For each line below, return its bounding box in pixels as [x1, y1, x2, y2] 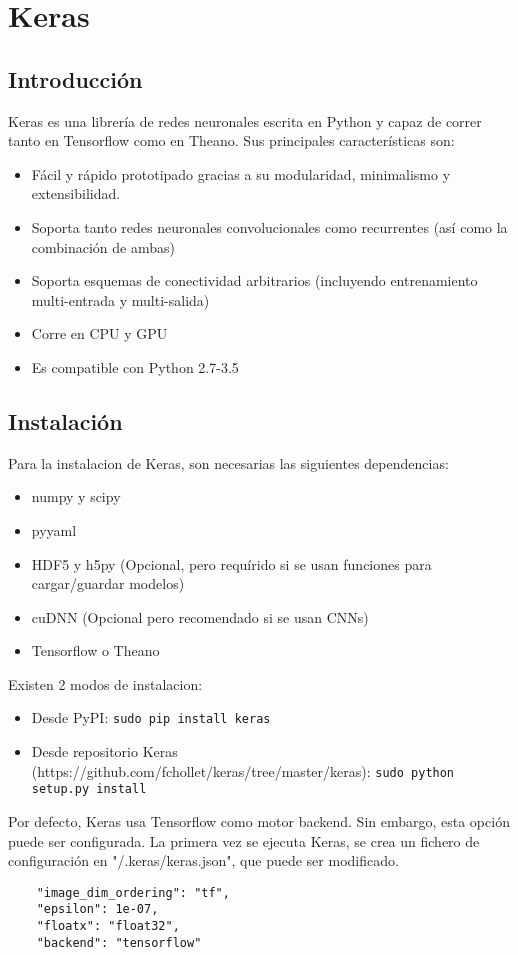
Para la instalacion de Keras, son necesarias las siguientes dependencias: [8, 452, 449, 473]
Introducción [8, 63, 143, 94]
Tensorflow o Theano [31, 640, 160, 661]
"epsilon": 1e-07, [36, 902, 159, 917]
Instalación [8, 405, 123, 436]
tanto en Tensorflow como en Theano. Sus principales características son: [8, 130, 455, 151]
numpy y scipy [31, 486, 121, 507]
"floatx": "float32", [36, 919, 180, 934]
